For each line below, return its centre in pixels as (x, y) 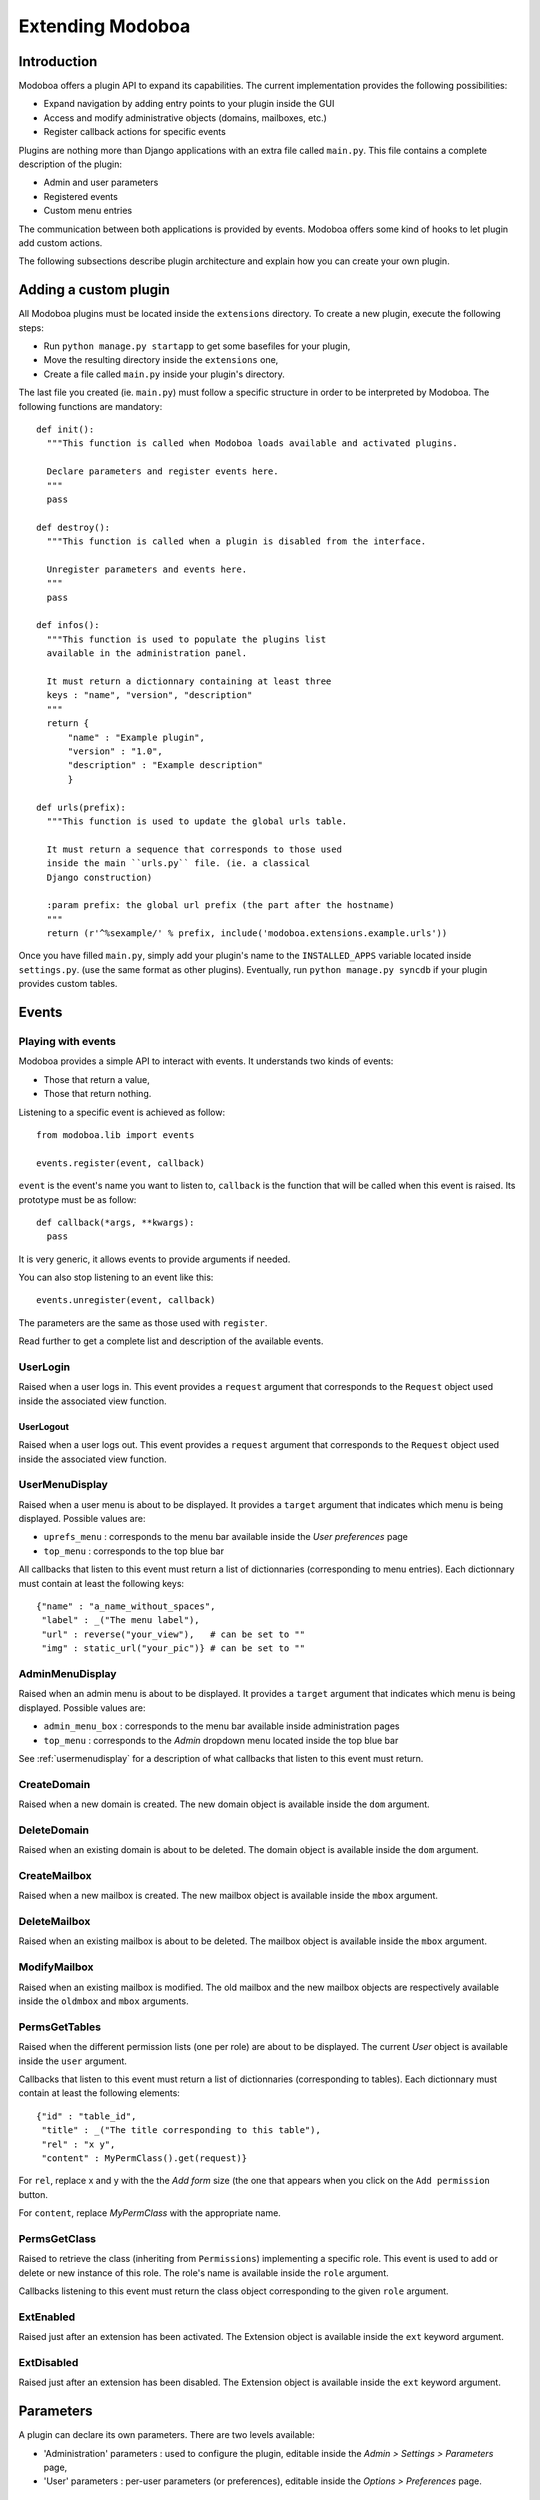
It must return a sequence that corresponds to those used (194, 849)
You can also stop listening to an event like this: (116, 1277)
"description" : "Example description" (165, 765)
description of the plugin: (70, 164)
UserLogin (44, 1367)
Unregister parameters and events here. (147, 569)
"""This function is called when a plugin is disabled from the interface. (236, 541)
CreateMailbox (55, 1875)
